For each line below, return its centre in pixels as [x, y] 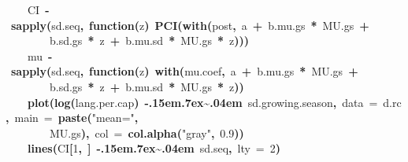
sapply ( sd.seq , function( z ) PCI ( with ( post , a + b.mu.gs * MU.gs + [190, 25]
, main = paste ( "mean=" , [72, 118]
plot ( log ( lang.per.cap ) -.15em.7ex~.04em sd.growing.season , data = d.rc [215, 102]
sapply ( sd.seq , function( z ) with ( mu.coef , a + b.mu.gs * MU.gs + [185, 71]
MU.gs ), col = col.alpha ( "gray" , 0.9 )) [147, 133]
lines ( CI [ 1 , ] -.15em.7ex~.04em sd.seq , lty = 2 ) [154, 148]
